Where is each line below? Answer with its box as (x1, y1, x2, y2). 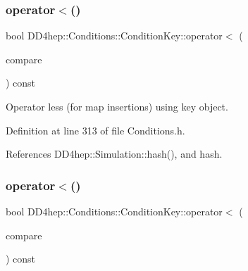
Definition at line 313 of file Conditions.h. (6, 122, 185, 137)
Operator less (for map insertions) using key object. (6, 99, 228, 113)
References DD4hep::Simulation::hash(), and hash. (6, 146, 223, 161)
